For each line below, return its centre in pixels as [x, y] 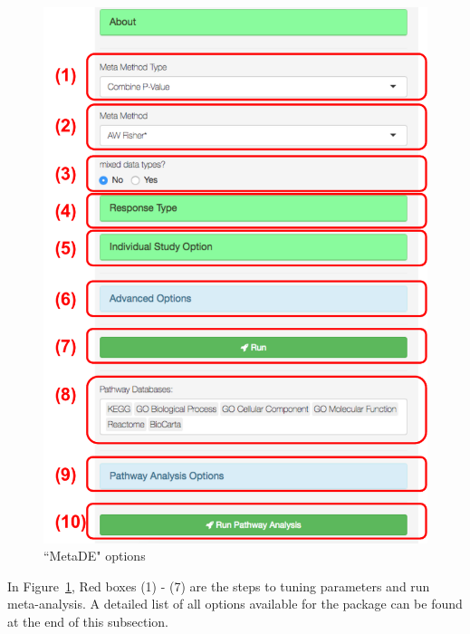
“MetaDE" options [95, 556]
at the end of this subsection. [88, 621]
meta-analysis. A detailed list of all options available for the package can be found [235, 604]
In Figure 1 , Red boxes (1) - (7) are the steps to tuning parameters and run [219, 586]
